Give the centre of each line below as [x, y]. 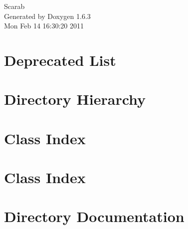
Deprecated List [60, 60]
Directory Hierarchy [75, 99]
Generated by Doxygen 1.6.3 [47, 16]
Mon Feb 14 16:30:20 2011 [44, 26]
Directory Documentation [94, 216]
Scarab [14, 6]
